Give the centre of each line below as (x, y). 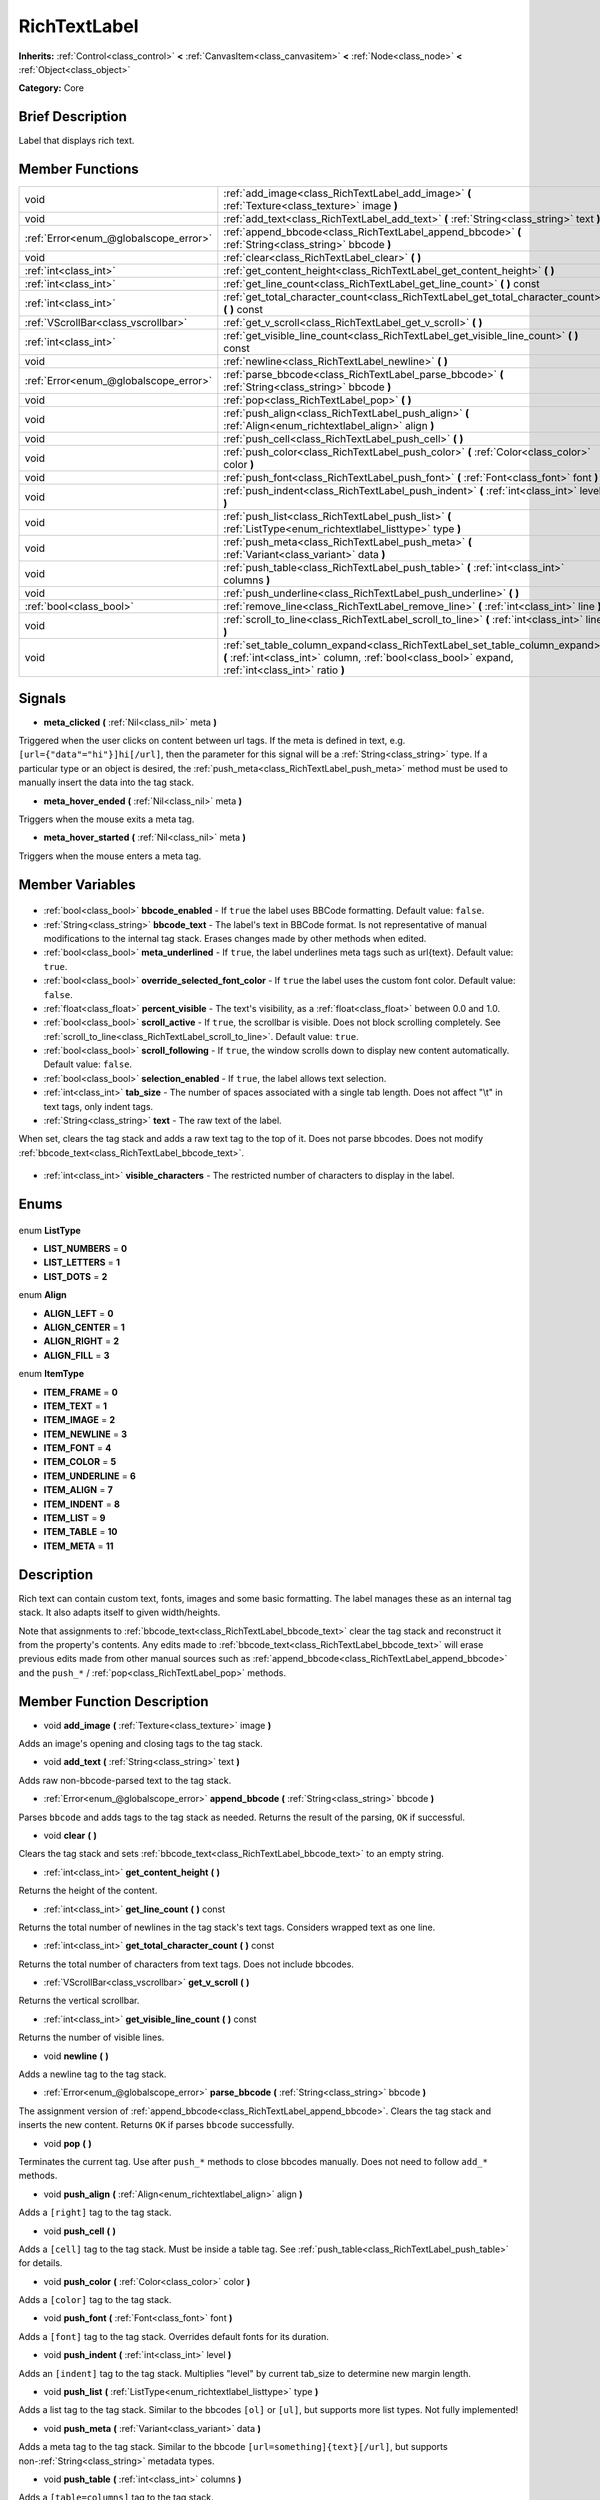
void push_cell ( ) (80, 2231)
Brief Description (72, 116)
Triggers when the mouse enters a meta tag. (110, 856)
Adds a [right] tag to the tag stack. (95, 2212)
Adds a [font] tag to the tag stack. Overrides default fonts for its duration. (173, 2336)
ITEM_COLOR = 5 (80, 1462)
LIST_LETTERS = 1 (81, 1262)
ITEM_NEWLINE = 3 (85, 1434)
